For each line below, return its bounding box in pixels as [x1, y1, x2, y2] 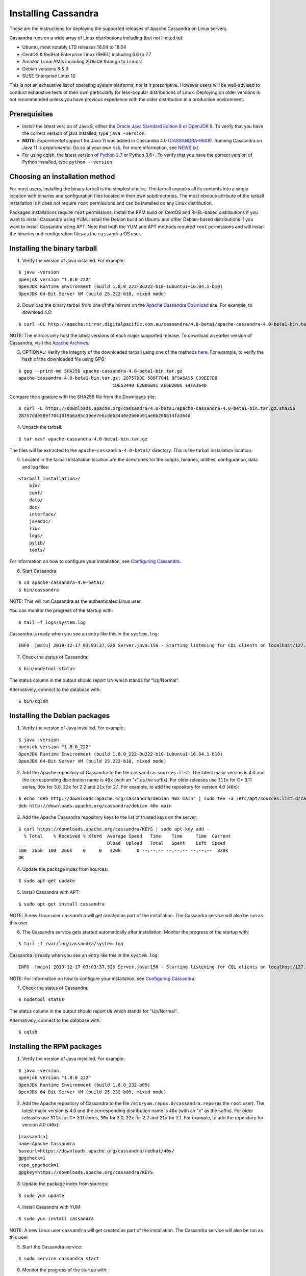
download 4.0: [22, 309, 53, 315]
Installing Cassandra [9, 8, 99, 19]
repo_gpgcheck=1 [18, 1162, 59, 1168]
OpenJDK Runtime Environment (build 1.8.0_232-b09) [18, 1082, 150, 1088]
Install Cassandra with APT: [22, 889, 80, 895]
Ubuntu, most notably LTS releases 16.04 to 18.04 [22, 44, 126, 51]
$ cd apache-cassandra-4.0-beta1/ [18, 580, 105, 585]
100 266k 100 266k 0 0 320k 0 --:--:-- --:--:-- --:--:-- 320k [18, 847, 228, 853]
